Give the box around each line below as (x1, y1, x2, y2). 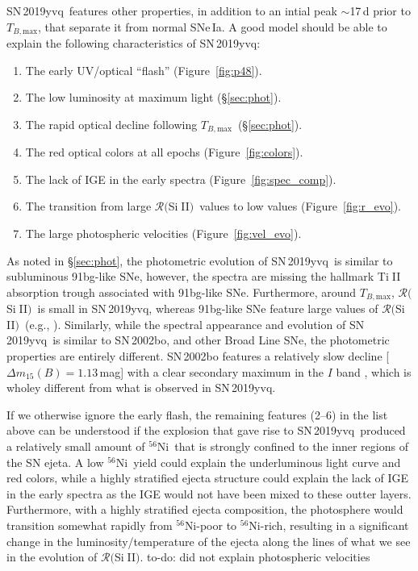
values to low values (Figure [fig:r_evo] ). (199, 198, 401, 215)
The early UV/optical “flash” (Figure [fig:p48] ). (25, 61, 262, 78)
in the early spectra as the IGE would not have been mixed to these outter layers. (6, 485, 412, 502)
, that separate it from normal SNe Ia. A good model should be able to (38, 18, 387, 35)
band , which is (336, 363, 412, 380)
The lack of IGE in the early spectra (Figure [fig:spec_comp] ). (25, 170, 336, 187)
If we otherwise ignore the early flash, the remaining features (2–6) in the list (6, 406, 388, 423)
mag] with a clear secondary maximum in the (99, 363, 324, 380)
